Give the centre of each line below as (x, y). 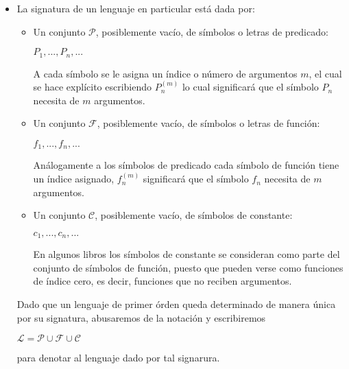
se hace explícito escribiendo (93, 87)
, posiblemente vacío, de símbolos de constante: (194, 215)
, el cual (325, 73)
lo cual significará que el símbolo (250, 87)
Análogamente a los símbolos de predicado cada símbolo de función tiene (186, 165)
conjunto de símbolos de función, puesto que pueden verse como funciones (188, 267)
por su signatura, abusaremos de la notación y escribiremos (141, 317)
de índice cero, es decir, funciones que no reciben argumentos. (163, 281)
